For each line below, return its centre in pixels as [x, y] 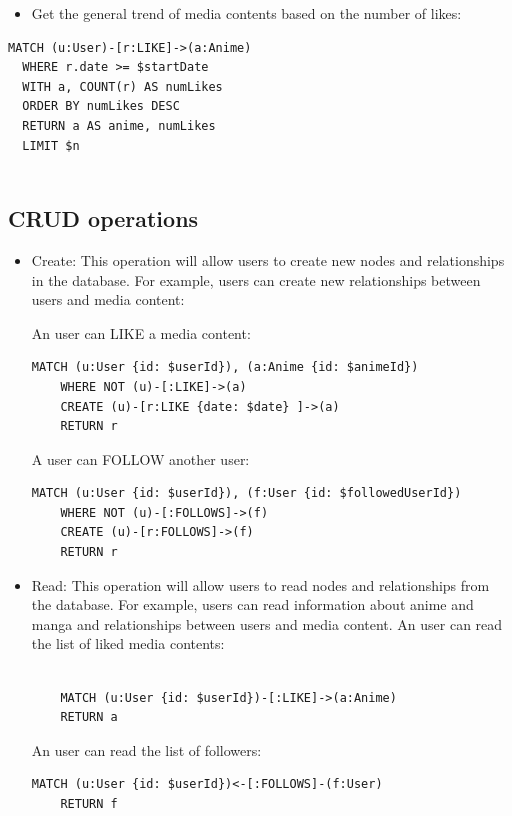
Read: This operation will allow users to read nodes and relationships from [260, 584]
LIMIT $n [51, 145]
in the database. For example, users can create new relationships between [256, 279]
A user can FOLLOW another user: [140, 458]
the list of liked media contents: [128, 643]
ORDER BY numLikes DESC [101, 106]
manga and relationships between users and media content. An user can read [267, 623]
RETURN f [89, 804]
